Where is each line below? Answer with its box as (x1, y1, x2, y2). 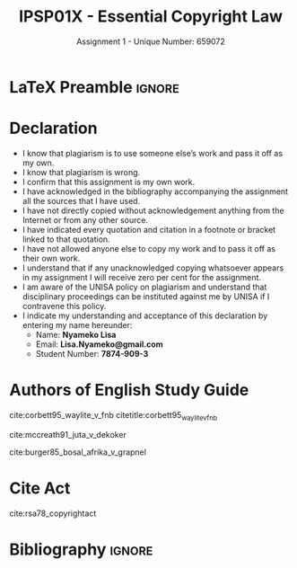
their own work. (22, 253, 81, 263)
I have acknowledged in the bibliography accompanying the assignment (22, 186, 289, 197)
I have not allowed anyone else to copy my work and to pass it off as (22, 243, 276, 253)
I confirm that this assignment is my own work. (22, 176, 196, 187)
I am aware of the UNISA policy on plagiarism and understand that (22, 281, 267, 292)
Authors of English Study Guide (9, 380, 249, 401)
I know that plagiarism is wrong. (22, 166, 141, 177)
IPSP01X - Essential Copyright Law (18, 6, 284, 27)
